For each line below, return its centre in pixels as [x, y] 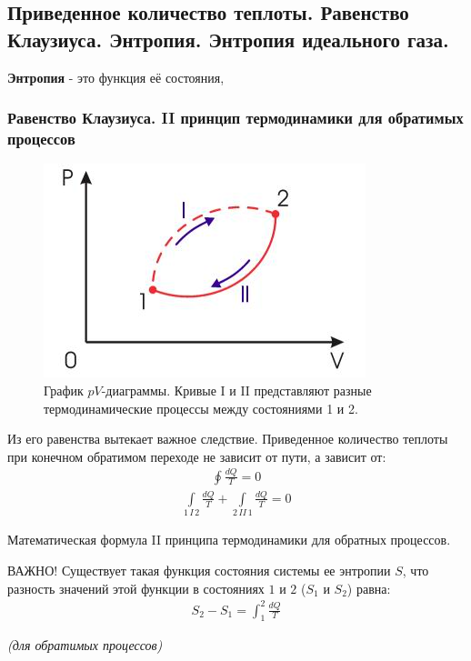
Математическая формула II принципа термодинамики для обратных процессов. [229, 540]
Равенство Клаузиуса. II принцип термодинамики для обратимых [235, 118]
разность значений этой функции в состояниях [136, 588]
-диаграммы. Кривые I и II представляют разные [236, 390]
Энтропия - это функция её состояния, [116, 77]
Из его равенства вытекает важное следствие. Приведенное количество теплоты [228, 439]
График [64, 390]
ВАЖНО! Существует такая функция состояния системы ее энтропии [199, 570]
